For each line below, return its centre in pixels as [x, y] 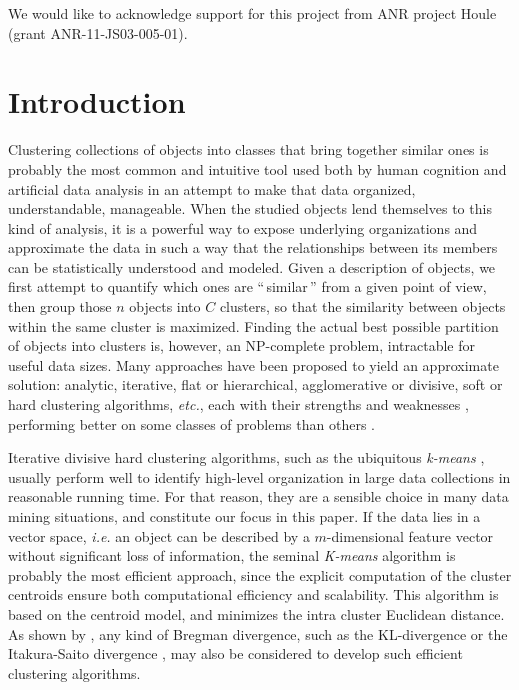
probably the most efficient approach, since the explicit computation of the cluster [260, 574]
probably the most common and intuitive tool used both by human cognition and [257, 168]
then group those [60, 306]
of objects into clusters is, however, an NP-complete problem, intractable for [241, 345]
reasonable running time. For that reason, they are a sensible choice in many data [258, 496]
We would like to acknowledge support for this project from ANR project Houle [252, 13]
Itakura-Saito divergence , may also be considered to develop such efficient [235, 653]
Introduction [97, 101]
